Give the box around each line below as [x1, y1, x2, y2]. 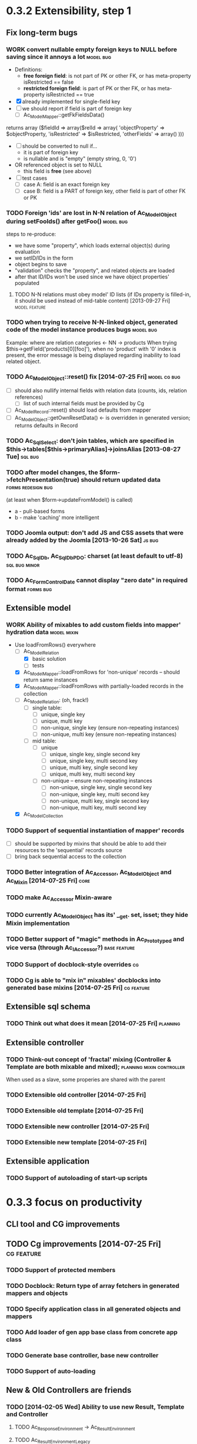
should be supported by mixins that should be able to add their [14, 840, 167, 847]
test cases [22, 174, 48, 181]
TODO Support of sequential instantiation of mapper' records [6, 826, 185, 834]
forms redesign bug [6, 483, 53, 491]
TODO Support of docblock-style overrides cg [6, 961, 139, 969]
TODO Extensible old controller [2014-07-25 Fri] [6, 1091, 146, 1099]
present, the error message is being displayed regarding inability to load [6, 352, 181, 359]
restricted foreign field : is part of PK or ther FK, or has [23, 84, 156, 92]
